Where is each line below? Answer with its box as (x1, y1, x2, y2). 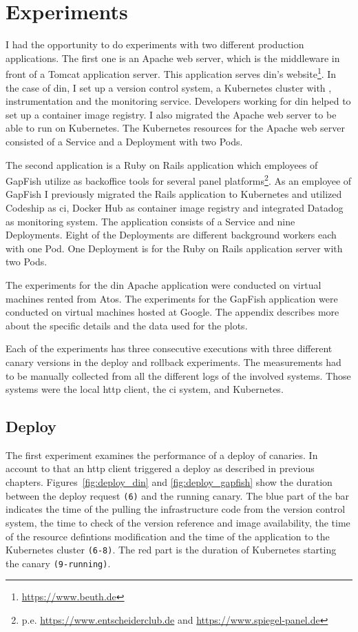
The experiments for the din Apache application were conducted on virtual (6, 277, 322, 292)
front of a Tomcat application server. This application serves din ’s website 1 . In (6, 65, 337, 81)
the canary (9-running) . (6, 555, 111, 570)
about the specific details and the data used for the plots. (6, 318, 248, 332)
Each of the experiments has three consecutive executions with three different (6, 341, 333, 356)
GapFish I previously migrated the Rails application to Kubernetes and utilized (6, 187, 342, 201)
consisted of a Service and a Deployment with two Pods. (6, 134, 243, 148)
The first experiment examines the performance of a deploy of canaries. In (6, 447, 318, 462)
